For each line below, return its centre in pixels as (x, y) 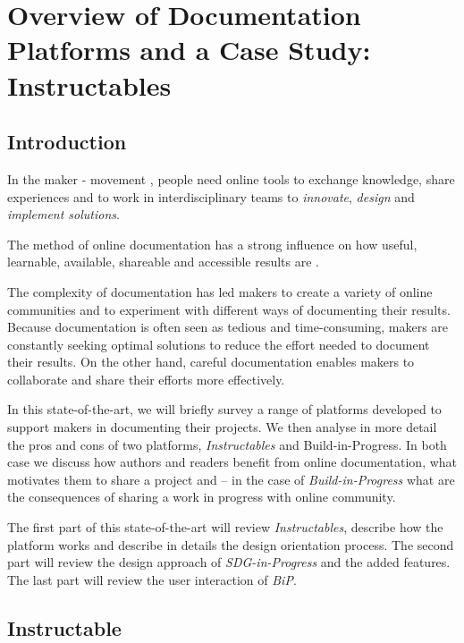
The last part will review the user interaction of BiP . (152, 579)
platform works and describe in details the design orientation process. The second (231, 544)
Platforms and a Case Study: (189, 50)
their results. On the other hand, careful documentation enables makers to (211, 362)
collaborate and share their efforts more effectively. (146, 379)
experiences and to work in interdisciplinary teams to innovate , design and (211, 196)
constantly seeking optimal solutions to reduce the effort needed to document (219, 344)
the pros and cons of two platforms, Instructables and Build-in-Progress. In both (227, 444)
